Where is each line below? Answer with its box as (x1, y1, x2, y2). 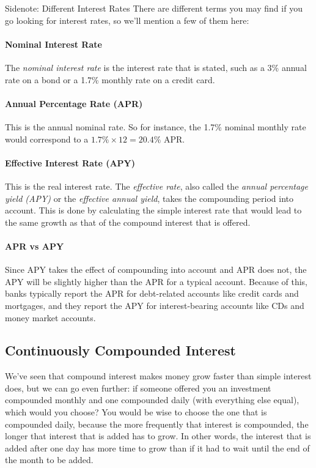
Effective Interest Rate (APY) (5, 156, 136, 169)
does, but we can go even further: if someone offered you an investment (5, 381, 271, 394)
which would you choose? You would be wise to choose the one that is (5, 406, 267, 418)
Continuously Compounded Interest (5, 341, 236, 360)
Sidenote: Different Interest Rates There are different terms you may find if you (5, 2, 303, 14)
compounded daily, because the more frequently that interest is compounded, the (5, 417, 309, 430)
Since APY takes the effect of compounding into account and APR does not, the (5, 263, 307, 276)
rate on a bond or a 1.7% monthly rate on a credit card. (5, 73, 215, 86)
